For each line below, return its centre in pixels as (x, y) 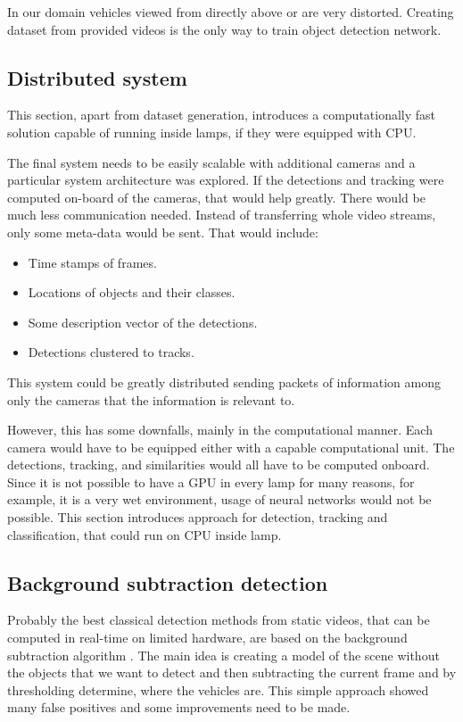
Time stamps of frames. (92, 262)
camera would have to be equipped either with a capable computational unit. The (231, 447)
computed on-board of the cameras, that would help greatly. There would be (216, 197)
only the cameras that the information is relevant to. (151, 399)
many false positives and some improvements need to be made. (179, 707)
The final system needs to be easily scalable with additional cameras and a (211, 162)
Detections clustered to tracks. (111, 352)
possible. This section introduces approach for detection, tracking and (198, 517)
